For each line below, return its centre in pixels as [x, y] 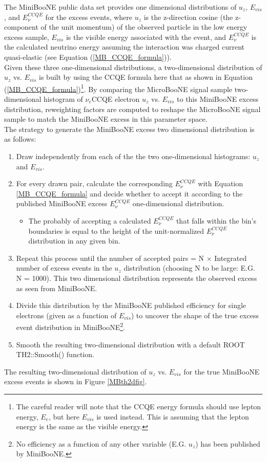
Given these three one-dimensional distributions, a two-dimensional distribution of [133, 67]
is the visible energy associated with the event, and [146, 37]
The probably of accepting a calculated [90, 220]
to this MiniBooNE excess [218, 99]
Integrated [231, 258]
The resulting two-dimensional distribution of [75, 371]
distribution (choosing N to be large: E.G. [189, 268]
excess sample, [27, 37]
